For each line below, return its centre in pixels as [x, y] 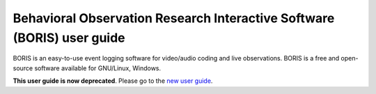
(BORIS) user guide [69, 38]
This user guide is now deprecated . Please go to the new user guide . [113, 81]
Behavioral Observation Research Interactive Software [174, 18]
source [23, 68]
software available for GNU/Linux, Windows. [98, 68]
